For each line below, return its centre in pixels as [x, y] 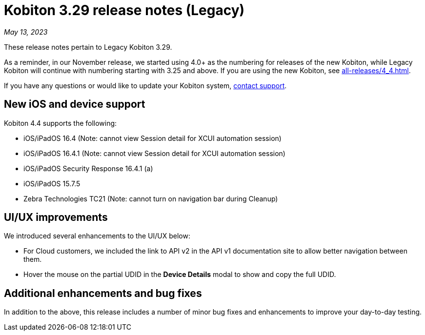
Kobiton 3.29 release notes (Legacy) [124, 10]
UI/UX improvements [56, 217]
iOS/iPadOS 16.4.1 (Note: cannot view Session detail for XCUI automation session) [154, 153]
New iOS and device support [75, 104]
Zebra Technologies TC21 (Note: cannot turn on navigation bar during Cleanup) [151, 198]
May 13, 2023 [26, 32]
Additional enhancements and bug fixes [103, 293]
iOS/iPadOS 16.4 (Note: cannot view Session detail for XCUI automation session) [152, 138]
